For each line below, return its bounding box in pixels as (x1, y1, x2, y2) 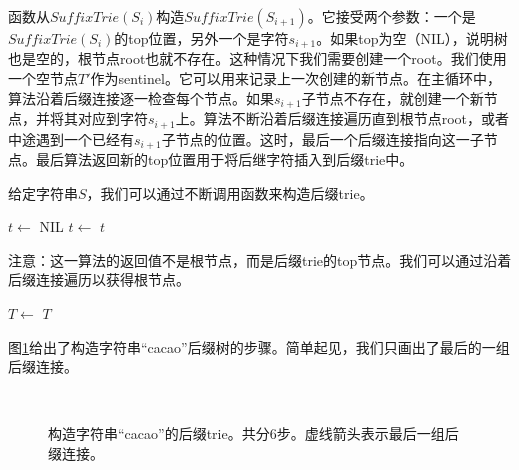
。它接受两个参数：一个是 (307, 6, 476, 26)
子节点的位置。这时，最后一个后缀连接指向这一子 (161, 128, 484, 149)
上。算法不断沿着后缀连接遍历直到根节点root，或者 (175, 108, 510, 129)
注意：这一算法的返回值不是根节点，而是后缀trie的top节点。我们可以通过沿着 (8, 249, 512, 270)
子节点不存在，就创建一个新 (301, 87, 484, 108)
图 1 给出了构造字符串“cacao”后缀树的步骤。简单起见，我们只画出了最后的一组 (8, 336, 510, 357)
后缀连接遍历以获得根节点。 (8, 269, 190, 290)
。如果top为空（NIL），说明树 (316, 28, 508, 48)
